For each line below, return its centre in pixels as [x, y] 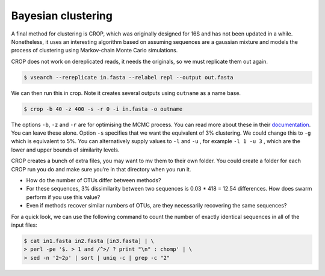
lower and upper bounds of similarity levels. [65, 150]
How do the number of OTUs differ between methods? [94, 180]
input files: [24, 225]
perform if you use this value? [63, 197]
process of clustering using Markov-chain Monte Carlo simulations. [94, 51]
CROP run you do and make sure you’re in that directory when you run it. [101, 169]
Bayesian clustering [62, 16]
